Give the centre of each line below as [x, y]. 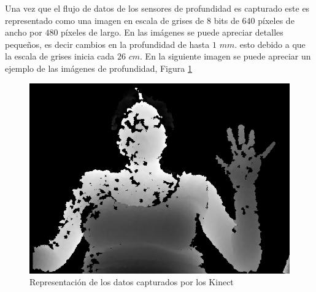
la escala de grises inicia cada [60, 56]
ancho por [24, 32]
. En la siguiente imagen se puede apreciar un [225, 56]
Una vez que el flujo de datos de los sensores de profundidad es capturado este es [157, 8]
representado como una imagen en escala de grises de [105, 20]
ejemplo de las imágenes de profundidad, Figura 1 [98, 68]
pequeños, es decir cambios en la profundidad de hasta [107, 44]
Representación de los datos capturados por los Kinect [132, 282]
